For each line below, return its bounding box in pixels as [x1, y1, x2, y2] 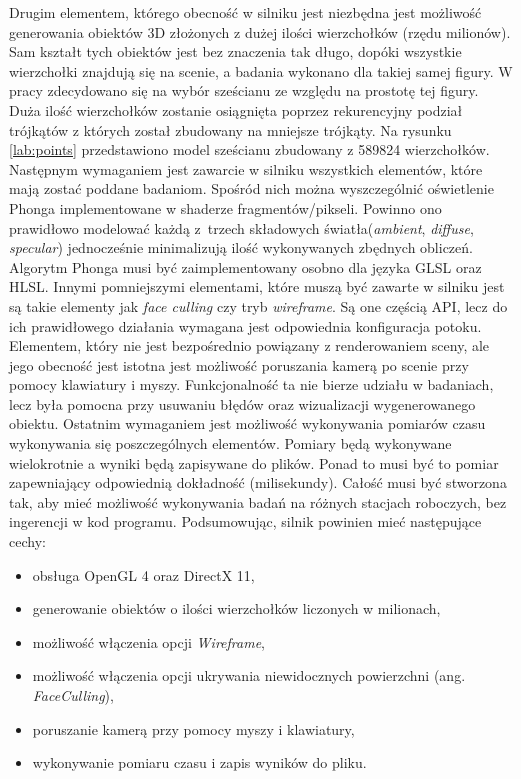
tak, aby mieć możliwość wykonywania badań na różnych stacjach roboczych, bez [9, 491, 507, 512]
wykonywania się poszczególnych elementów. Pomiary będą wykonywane [9, 433, 452, 454]
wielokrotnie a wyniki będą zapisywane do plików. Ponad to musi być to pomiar [9, 452, 499, 473]
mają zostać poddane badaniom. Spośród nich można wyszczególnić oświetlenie [9, 178, 494, 199]
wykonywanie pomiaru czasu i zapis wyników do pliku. [32, 752, 367, 773]
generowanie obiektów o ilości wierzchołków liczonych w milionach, [32, 598, 441, 619]
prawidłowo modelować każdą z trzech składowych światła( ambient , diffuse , [9, 217, 474, 238]
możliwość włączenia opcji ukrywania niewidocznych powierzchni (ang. [32, 665, 466, 686]
